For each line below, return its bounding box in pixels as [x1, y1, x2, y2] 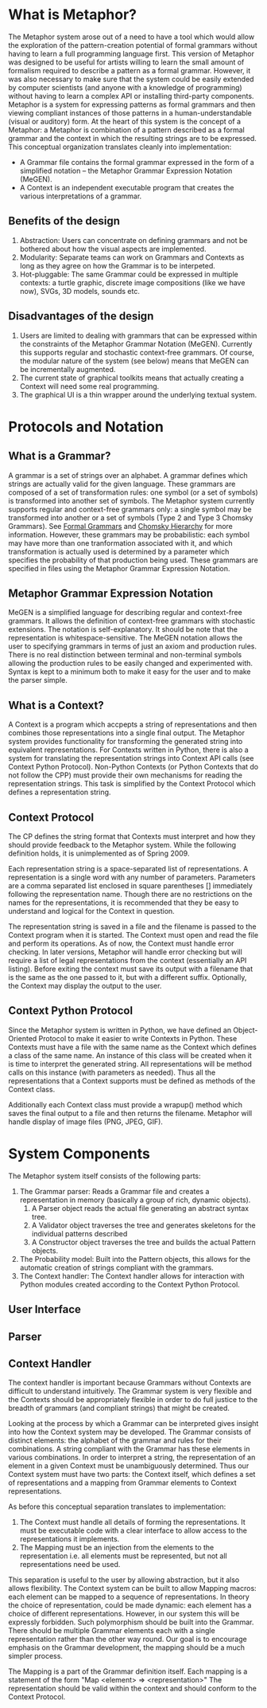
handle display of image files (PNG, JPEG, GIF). [8, 1117, 163, 1126]
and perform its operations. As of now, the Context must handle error [8, 938, 234, 948]
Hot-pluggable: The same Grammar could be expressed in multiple [19, 269, 238, 279]
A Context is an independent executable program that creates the [19, 182, 234, 192]
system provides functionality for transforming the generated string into [8, 737, 243, 746]
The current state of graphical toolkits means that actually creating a [19, 373, 244, 382]
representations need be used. [19, 1560, 121, 1569]
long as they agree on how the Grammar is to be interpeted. [19, 261, 216, 270]
